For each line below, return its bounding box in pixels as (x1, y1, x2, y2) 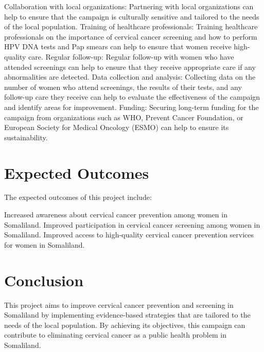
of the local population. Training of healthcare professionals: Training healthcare (4, 21, 258, 32)
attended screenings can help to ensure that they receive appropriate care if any (4, 61, 256, 72)
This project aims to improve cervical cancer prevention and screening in (4, 299, 234, 310)
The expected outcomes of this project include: (4, 192, 152, 202)
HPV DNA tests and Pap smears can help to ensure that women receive (4, 41, 232, 52)
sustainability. (4, 132, 48, 142)
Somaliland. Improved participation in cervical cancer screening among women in (4, 219, 260, 230)
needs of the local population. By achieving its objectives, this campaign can (4, 319, 245, 330)
